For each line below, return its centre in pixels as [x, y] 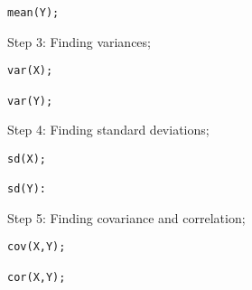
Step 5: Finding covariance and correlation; [126, 217]
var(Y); [30, 101]
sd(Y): [27, 189]
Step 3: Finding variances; [79, 41]
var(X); [30, 71]
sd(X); [27, 159]
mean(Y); [33, 13]
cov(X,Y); [37, 247]
